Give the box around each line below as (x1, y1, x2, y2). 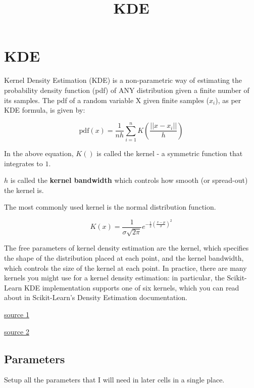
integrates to (4, 158, 43, 168)
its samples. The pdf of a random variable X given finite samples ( (4, 94, 210, 105)
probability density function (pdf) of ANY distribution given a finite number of (4, 84, 249, 95)
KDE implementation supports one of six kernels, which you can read (24, 282, 239, 293)
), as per (215, 94, 241, 105)
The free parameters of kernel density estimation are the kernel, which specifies (4, 243, 249, 253)
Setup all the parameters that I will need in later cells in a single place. (4, 374, 225, 385)
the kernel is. (4, 184, 44, 195)
